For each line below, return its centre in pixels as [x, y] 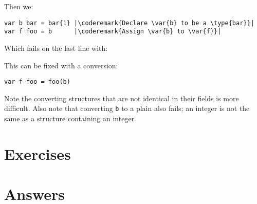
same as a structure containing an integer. [70, 118]
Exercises [38, 153]
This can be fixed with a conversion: [61, 65]
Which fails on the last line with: [56, 48]
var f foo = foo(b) [37, 82]
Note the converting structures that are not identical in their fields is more [122, 98]
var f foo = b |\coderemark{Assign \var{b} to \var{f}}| [113, 32]
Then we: [19, 6]
